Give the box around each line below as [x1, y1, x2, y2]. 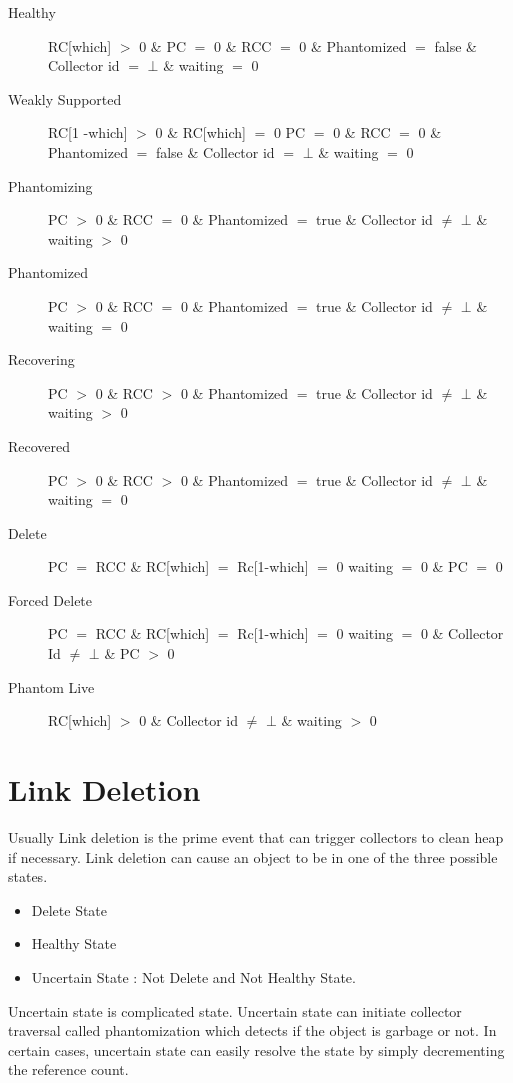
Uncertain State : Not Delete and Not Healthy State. [31, 966, 356, 987]
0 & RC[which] [155, 122, 246, 143]
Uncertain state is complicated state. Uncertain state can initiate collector [8, 1000, 462, 1021]
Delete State [31, 899, 108, 920]
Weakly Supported [8, 88, 122, 109]
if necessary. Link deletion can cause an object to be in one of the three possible [8, 846, 498, 867]
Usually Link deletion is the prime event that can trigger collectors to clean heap [8, 826, 504, 847]
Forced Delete [8, 589, 93, 610]
